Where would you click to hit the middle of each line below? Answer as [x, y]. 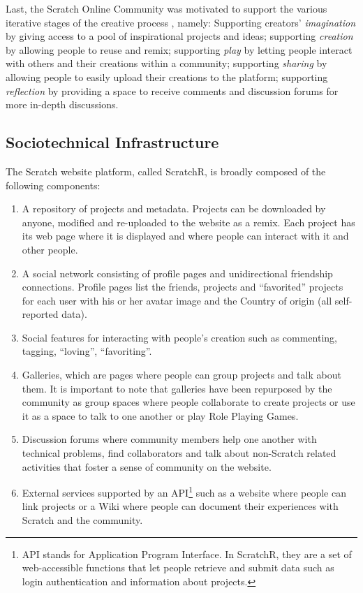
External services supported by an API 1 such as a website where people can [184, 491]
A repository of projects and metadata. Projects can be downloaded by [174, 208]
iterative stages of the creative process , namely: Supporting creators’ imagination [181, 22]
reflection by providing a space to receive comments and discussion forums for [172, 90]
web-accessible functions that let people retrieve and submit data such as [178, 568]
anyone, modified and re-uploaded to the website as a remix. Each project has [188, 222]
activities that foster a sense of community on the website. [147, 466]
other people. [50, 249]
